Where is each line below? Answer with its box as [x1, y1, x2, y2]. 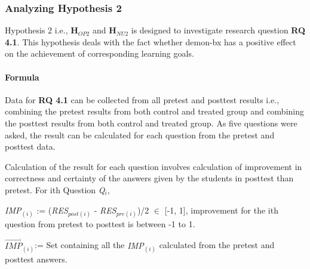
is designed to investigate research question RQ [131, 24, 306, 36]
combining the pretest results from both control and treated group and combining [5, 105, 305, 118]
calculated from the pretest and [159, 239, 275, 251]
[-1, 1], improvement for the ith [164, 203, 278, 216]
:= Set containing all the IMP [35, 239, 144, 251]
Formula [5, 70, 39, 83]
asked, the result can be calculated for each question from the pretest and [5, 128, 275, 141]
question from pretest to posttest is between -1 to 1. [5, 217, 195, 230]
